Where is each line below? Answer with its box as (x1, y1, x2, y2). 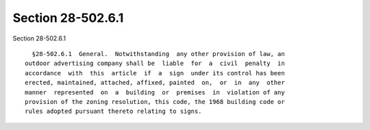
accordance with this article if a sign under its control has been (25, 69, 285, 77)
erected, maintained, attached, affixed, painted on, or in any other (25, 79, 285, 87)
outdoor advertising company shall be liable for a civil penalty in (25, 60, 285, 68)
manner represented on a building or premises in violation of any (25, 88, 285, 96)
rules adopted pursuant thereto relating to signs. (25, 107, 202, 116)
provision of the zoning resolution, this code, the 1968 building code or (25, 98, 285, 105)
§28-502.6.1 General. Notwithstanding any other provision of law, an (32, 50, 285, 57)
